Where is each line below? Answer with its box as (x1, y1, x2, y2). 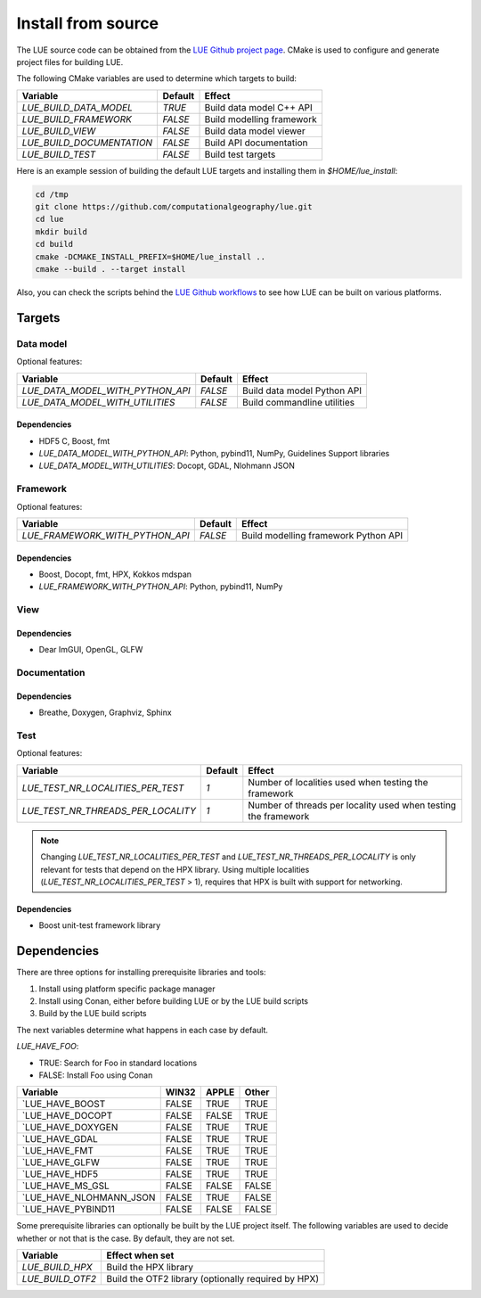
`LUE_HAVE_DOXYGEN (21, 1121, 118, 1134)
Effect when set (106, 1249, 175, 1261)
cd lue (35, 214, 64, 225)
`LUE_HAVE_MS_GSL (21, 1179, 110, 1192)
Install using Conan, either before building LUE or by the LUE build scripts (38, 995, 309, 1006)
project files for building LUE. (16, 56, 124, 67)
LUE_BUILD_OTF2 (21, 1273, 97, 1286)
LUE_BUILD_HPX (21, 1261, 93, 1274)
